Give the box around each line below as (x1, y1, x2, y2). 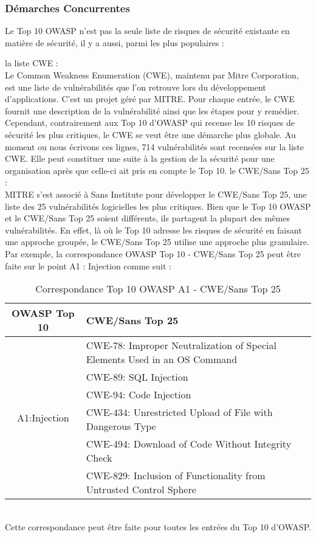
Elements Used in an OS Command (86, 352, 238, 367)
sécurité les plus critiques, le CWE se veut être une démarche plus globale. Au (5, 128, 296, 140)
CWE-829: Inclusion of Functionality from (86, 468, 266, 483)
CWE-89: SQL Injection (86, 370, 188, 384)
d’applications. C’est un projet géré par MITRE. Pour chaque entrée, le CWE (5, 92, 295, 105)
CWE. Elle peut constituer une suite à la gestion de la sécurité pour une (5, 152, 275, 165)
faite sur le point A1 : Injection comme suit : (5, 259, 171, 272)
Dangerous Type (86, 419, 156, 434)
